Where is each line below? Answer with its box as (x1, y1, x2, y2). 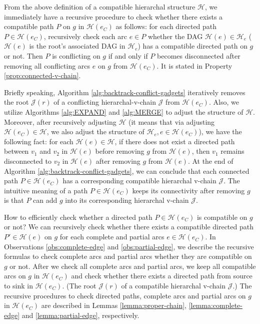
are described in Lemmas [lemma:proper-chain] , (41, 300, 186, 310)
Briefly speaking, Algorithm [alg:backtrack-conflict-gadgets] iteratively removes (4, 87, 245, 97)
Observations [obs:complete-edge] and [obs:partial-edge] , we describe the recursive (4, 241, 254, 251)
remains (220, 146, 244, 156)
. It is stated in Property (156, 60, 232, 71)
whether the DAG (147, 31, 203, 41)
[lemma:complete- (188, 300, 242, 310)
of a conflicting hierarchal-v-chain (53, 97, 156, 107)
